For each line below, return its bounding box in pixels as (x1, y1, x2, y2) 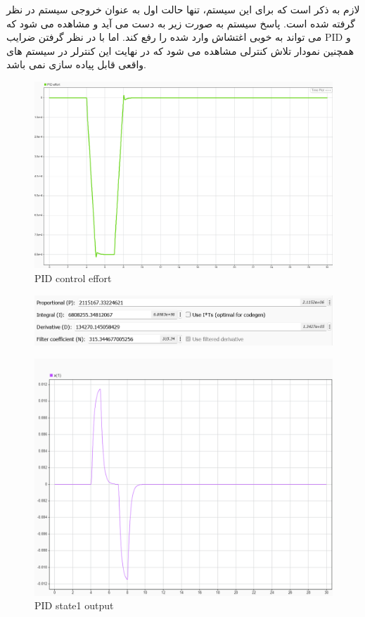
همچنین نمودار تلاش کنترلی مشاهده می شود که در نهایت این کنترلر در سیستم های (6, 43, 354, 58)
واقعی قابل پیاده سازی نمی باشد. (6, 57, 147, 72)
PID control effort (34, 270, 112, 285)
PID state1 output (34, 598, 114, 613)
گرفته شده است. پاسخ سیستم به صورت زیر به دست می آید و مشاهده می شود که (6, 15, 355, 30)
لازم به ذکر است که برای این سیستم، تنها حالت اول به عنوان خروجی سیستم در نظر (6, 2, 360, 16)
